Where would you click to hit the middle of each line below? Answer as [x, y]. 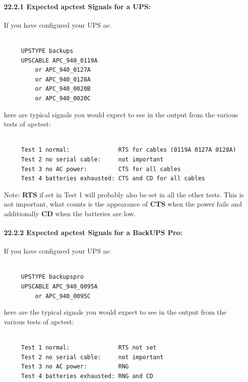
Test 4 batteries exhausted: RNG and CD [87, 376]
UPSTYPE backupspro [52, 277]
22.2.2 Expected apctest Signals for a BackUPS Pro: [93, 232]
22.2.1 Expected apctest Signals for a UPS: [77, 6]
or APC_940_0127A [63, 70]
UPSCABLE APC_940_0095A [59, 287]
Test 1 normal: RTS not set [89, 348]
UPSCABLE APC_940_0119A [59, 60]
